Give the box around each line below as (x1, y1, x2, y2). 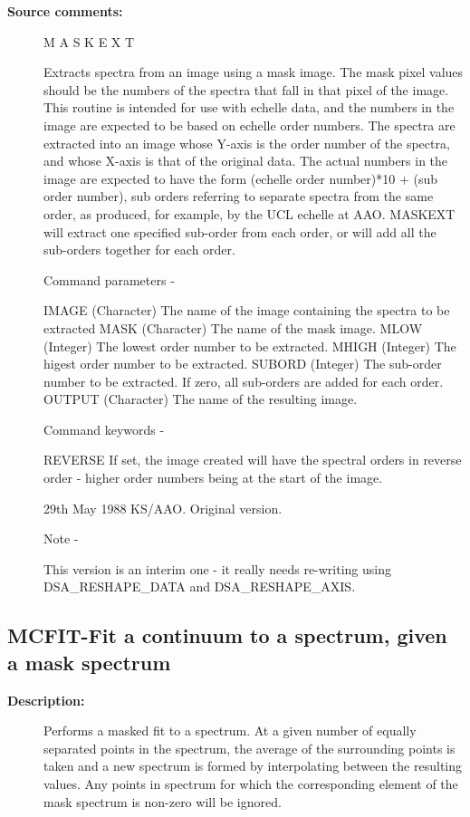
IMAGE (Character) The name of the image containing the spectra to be (43, 301, 450, 320)
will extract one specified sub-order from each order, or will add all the (43, 222, 436, 241)
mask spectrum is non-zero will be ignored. (43, 792, 282, 811)
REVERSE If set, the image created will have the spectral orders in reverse (43, 450, 462, 469)
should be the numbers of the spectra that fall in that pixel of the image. (43, 80, 449, 99)
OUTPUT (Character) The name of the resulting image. (43, 389, 358, 408)
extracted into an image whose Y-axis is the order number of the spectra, (43, 133, 450, 152)
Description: (7, 690, 85, 709)
